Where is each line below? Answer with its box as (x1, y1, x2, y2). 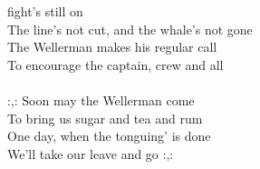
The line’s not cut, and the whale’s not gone (7, 19, 253, 38)
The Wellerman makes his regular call (7, 37, 217, 56)
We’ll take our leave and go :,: (7, 144, 174, 163)
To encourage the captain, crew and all (7, 55, 224, 74)
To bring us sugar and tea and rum (7, 108, 203, 127)
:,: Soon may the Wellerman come (7, 90, 195, 109)
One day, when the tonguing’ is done (7, 126, 211, 145)
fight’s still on (7, 2, 83, 20)
